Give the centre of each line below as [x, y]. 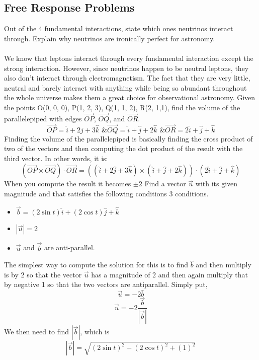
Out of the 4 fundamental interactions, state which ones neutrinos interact [119, 28]
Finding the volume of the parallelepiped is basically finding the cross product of [128, 138]
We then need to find [37, 332]
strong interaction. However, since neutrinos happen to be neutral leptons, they [126, 68]
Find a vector [165, 184]
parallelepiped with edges [43, 118]
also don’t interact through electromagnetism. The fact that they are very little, [127, 78]
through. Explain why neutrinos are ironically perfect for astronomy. [110, 38]
